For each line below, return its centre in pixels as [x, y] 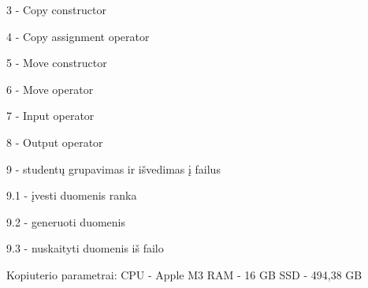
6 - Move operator [50, 89]
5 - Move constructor [57, 63]
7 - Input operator [50, 116]
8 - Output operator [55, 142]
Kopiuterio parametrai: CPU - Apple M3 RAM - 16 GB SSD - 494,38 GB [184, 274]
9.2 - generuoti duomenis [66, 221]
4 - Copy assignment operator [78, 36]
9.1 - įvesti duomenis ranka [72, 195]
